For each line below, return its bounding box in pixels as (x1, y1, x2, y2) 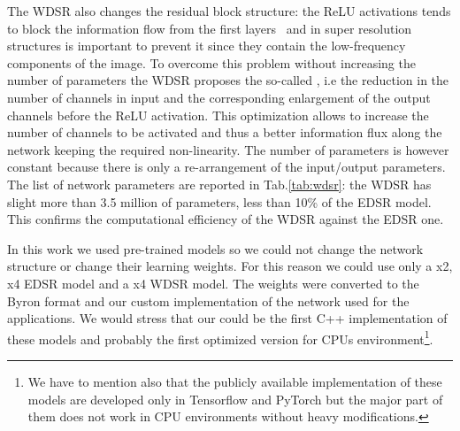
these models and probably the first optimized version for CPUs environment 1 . (7, 327, 433, 348)
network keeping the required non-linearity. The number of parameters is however (7, 140, 449, 158)
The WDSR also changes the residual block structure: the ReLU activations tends (7, 2, 451, 19)
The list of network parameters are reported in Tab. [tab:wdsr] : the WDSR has (7, 174, 432, 193)
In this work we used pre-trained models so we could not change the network (7, 239, 424, 258)
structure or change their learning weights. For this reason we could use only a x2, (7, 257, 453, 275)
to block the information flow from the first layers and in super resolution (7, 19, 412, 37)
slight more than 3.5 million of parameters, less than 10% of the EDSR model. (7, 192, 432, 211)
